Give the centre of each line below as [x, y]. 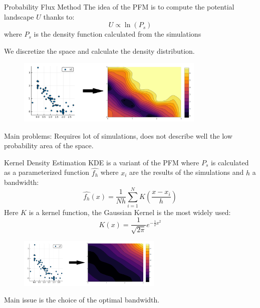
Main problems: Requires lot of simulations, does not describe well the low [118, 135]
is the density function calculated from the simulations [117, 34]
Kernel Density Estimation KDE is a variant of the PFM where [102, 162]
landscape [19, 16]
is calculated [230, 162]
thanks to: [59, 16]
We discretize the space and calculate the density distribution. [99, 50]
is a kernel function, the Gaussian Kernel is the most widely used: [130, 212]
